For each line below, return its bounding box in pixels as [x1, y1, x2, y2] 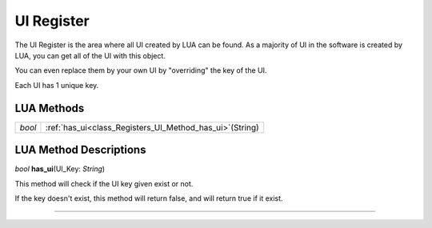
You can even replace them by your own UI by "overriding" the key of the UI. [14, 66, 267, 75]
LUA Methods [14, 101, 85, 115]
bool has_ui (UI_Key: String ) [14, 164, 106, 174]
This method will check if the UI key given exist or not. [14, 178, 194, 188]
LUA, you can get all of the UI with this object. [14, 50, 166, 60]
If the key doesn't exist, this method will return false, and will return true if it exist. [14, 193, 283, 203]
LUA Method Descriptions [14, 143, 146, 157]
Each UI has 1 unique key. [14, 80, 99, 90]
